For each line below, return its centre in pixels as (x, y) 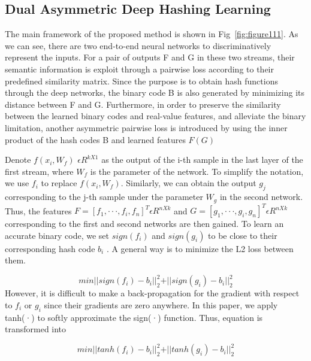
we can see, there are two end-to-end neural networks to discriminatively (138, 45)
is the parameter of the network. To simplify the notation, (197, 171)
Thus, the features (38, 210)
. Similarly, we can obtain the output (188, 183)
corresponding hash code (50, 248)
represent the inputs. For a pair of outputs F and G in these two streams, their (150, 57)
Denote (18, 160)
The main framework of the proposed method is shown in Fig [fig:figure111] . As (152, 34)
